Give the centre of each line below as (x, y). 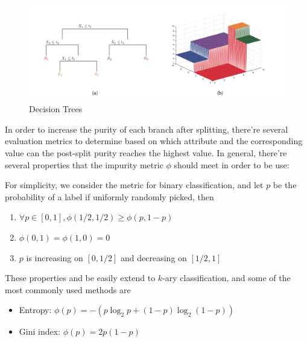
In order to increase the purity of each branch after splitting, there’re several (147, 129)
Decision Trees (56, 109)
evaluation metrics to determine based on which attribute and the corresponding (154, 141)
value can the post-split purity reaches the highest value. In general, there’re (146, 152)
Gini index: (40, 331)
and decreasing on (154, 257)
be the (285, 185)
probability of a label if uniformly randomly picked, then (109, 196)
